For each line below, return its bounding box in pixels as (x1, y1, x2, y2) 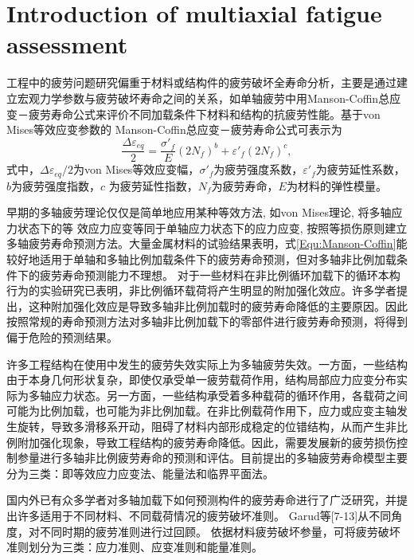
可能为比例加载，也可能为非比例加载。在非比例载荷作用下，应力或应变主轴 (6, 402, 396, 419)
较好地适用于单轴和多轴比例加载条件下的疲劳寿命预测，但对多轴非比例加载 (6, 251, 396, 267)
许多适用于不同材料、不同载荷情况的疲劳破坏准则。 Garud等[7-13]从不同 (17, 507, 392, 523)
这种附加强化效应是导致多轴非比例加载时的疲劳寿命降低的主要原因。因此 (28, 297, 408, 314)
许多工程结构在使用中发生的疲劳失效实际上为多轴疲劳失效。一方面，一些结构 (6, 355, 408, 372)
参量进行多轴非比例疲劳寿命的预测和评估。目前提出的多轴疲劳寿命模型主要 (17, 449, 408, 466)
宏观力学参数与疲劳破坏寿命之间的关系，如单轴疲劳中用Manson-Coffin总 (17, 89, 390, 106)
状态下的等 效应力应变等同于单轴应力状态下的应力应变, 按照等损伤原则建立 (17, 219, 408, 236)
